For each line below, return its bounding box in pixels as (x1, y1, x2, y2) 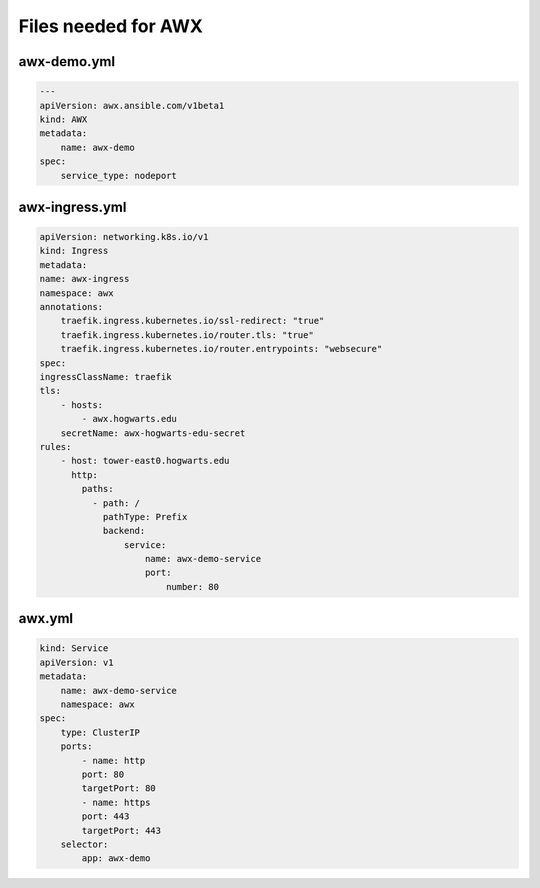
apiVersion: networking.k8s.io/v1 (39, 231, 209, 243)
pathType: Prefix (102, 511, 188, 522)
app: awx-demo (81, 853, 151, 864)
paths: (81, 483, 114, 495)
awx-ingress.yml (18, 198, 127, 215)
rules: (39, 441, 72, 452)
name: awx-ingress (39, 273, 130, 285)
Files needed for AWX (18, 15, 204, 37)
